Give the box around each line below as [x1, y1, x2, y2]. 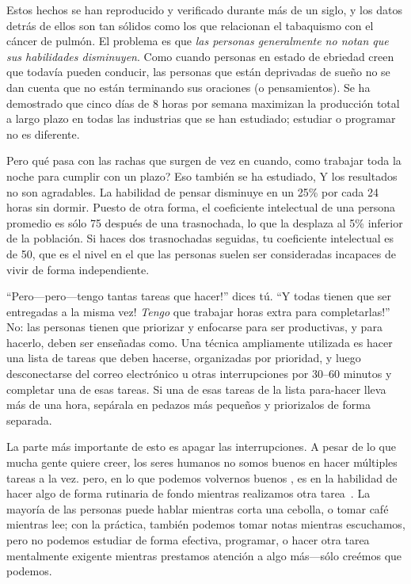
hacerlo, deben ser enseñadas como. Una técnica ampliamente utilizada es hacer [6, 334, 393, 350]
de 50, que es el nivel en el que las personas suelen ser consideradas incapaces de [6, 245, 396, 261]
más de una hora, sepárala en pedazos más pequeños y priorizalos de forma [6, 396, 371, 413]
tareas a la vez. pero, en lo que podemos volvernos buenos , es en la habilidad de [6, 469, 398, 486]
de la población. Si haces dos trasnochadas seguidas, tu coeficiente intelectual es [6, 230, 394, 246]
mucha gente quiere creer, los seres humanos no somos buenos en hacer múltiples [6, 454, 398, 471]
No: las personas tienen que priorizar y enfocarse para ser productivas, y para [6, 319, 382, 335]
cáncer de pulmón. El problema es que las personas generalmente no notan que [6, 32, 389, 49]
